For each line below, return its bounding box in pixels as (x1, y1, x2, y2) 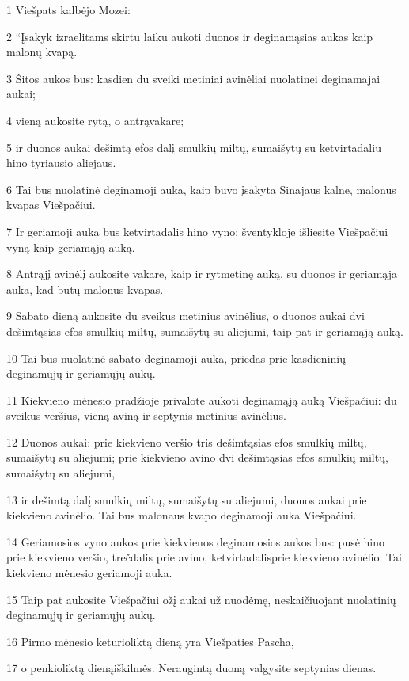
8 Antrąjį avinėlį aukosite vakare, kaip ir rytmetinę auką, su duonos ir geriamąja (6, 265, 398, 282)
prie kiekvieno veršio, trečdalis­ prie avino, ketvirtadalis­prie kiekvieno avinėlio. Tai (6, 549, 402, 565)
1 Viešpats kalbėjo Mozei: (6, 2, 131, 17)
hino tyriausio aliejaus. (6, 154, 116, 171)
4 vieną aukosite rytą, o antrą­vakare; (6, 112, 184, 128)
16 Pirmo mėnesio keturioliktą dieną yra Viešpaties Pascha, (6, 633, 294, 649)
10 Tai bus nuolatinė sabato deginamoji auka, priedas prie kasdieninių (6, 349, 347, 366)
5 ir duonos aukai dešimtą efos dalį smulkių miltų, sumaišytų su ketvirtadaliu (6, 139, 381, 155)
